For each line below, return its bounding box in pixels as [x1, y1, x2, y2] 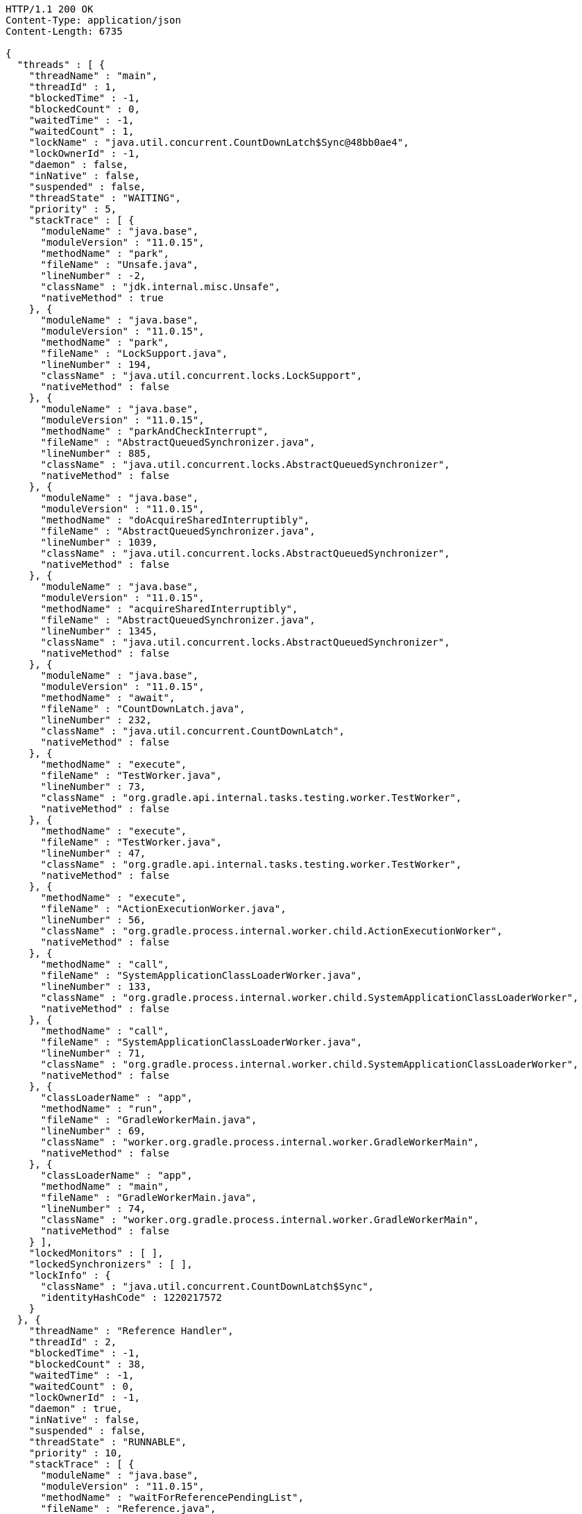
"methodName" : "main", [40, 1181, 170, 1192]
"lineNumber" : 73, [40, 781, 146, 792]
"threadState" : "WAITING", [28, 192, 181, 203]
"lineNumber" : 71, [40, 1048, 146, 1059]
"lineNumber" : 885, [40, 448, 152, 459]
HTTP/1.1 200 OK [6, 3, 94, 15]
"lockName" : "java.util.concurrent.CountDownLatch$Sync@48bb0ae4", [28, 137, 409, 148]
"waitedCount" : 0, [28, 1381, 135, 1392]
